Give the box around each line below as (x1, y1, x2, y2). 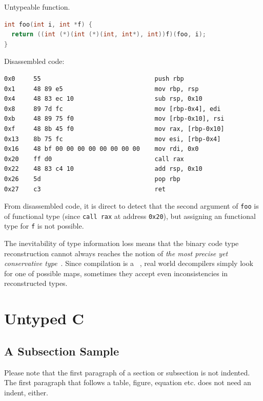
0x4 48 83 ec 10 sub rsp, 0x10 (4, 95, 203, 103)
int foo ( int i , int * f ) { (4, 20, 92, 28)
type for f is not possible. (4, 220, 84, 231)
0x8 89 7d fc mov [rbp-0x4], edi (4, 105, 221, 113)
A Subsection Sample (4, 343, 119, 359)
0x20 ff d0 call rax (4, 155, 184, 163)
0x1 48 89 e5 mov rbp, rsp (4, 85, 199, 93)
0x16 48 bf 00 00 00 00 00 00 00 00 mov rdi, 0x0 (4, 145, 199, 153)
